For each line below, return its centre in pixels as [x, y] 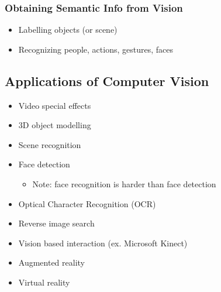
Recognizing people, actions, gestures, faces [96, 49]
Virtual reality [44, 282]
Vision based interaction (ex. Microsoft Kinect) [103, 243]
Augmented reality [52, 262]
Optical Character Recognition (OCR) [87, 203]
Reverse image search [56, 223]
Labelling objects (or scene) [68, 30]
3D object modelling [55, 125]
